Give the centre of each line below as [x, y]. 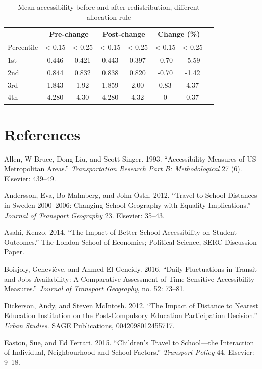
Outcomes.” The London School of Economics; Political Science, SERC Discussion [130, 242]
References [42, 134]
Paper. [14, 252]
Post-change [124, 34]
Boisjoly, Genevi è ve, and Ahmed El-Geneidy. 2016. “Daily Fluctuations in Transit [131, 268]
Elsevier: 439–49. [30, 178]
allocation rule [109, 16]
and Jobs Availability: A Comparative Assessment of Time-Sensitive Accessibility [129, 278]
